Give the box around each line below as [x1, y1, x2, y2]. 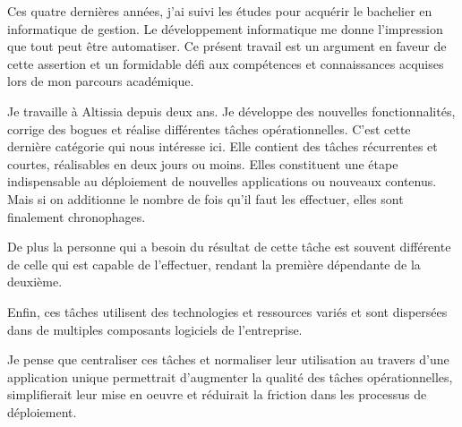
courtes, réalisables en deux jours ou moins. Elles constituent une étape [7, 154, 398, 173]
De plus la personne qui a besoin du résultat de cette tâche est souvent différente [7, 237, 451, 256]
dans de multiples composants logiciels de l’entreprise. [7, 320, 303, 338]
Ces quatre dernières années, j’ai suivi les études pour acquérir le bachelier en [7, 2, 432, 20]
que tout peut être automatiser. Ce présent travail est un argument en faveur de [7, 37, 447, 56]
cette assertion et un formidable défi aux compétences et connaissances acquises [7, 54, 444, 73]
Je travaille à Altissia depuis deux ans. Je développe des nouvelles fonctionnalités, [7, 101, 456, 120]
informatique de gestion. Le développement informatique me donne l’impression [7, 19, 443, 38]
